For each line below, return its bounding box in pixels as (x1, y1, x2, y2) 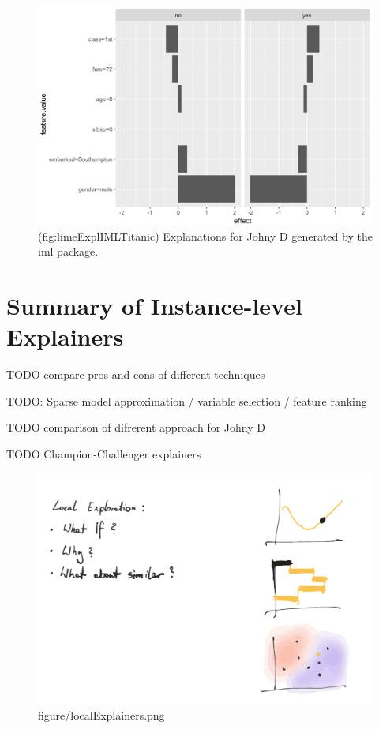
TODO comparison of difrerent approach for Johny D (6, 419, 265, 436)
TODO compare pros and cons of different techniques (6, 366, 265, 383)
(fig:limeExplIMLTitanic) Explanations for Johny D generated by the (38, 227, 373, 244)
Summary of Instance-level (6, 289, 302, 321)
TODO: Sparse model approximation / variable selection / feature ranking (6, 392, 367, 409)
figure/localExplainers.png (38, 706, 165, 723)
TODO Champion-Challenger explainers (6, 445, 201, 462)
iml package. (38, 243, 99, 260)
